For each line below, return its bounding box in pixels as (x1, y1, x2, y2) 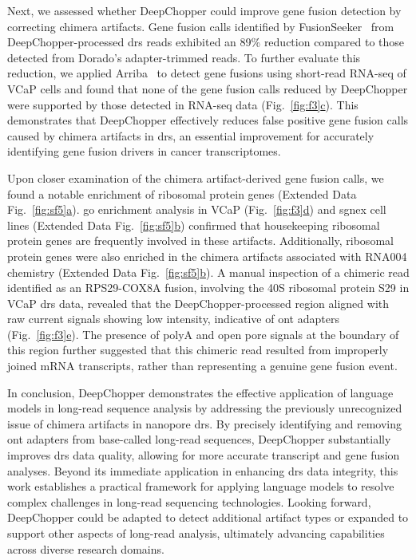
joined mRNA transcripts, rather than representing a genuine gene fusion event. (7, 357, 398, 374)
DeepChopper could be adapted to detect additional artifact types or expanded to (7, 509, 409, 526)
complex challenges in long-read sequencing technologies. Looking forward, (7, 493, 371, 510)
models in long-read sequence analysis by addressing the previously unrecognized (7, 400, 402, 416)
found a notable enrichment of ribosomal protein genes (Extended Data (7, 185, 357, 202)
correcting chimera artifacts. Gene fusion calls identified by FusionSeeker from (7, 18, 394, 34)
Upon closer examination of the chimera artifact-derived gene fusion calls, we (7, 169, 384, 186)
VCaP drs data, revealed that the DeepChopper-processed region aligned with (7, 294, 390, 311)
